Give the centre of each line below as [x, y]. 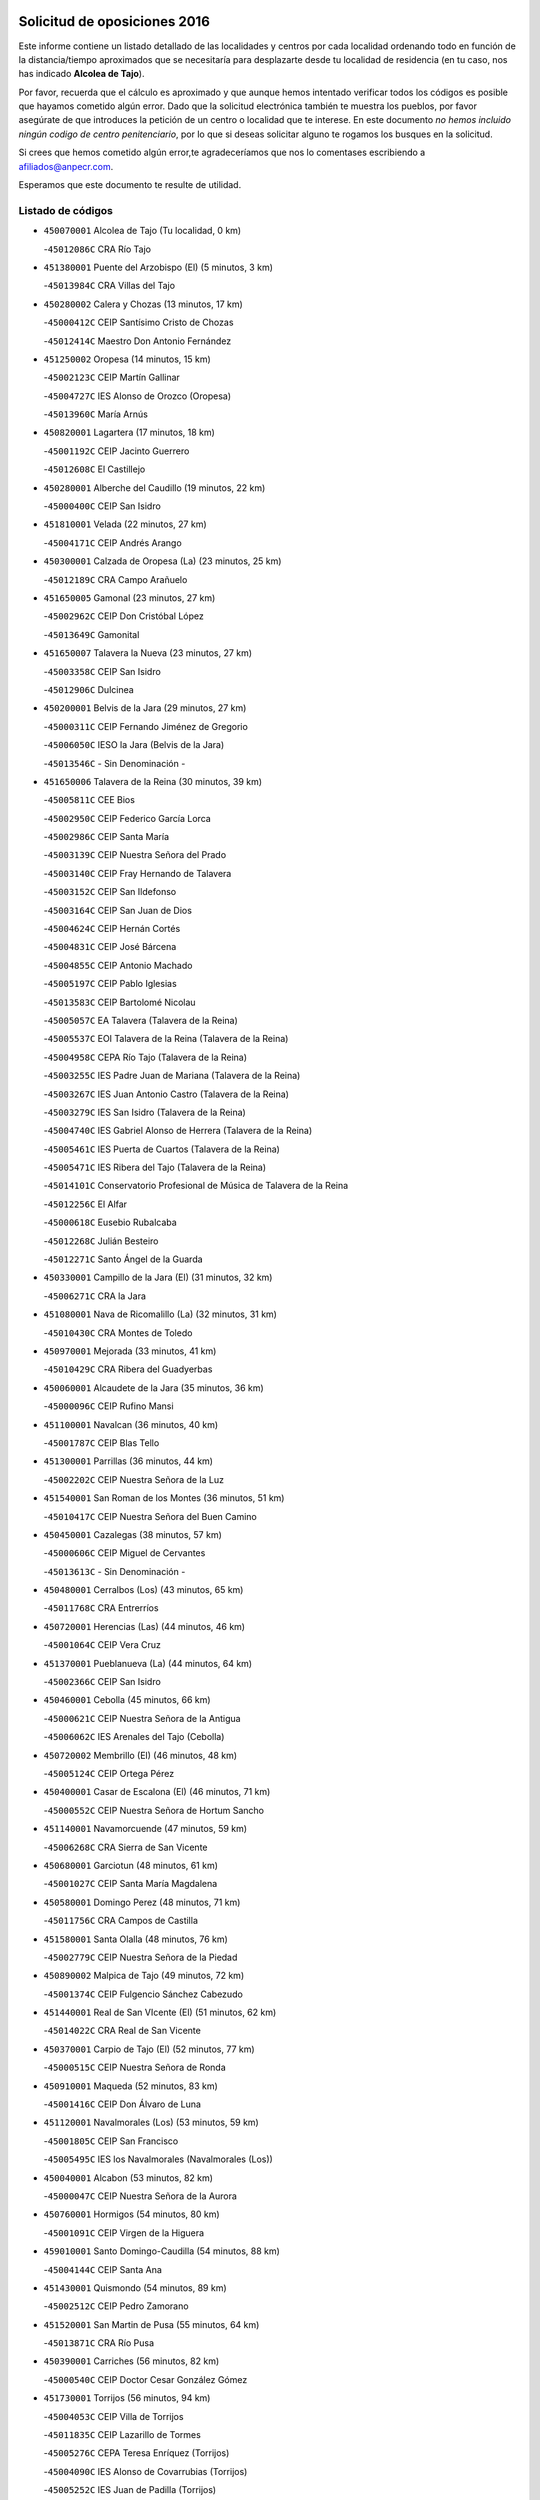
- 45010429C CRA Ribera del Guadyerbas [128, 1369]
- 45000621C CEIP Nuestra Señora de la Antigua [142, 1718]
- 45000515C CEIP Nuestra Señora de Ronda [135, 2067]
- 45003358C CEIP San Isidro [102, 671]
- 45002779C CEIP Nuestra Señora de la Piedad [140, 1957]
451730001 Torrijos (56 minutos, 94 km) [127, 2398]
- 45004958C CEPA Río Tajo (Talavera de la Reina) [145, 1057]
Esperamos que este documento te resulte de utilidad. [130, 185]
